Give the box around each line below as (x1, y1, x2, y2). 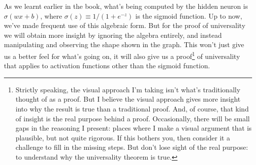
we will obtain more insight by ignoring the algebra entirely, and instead (4, 29, 222, 40)
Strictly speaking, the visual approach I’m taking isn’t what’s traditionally (15, 84, 241, 94)
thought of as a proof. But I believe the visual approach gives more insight (15, 94, 241, 104)
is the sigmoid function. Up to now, (135, 10, 242, 21)
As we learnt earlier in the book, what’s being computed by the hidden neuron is (4, 1, 248, 11)
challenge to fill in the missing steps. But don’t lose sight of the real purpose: (15, 142, 248, 152)
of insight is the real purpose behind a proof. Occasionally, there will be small (15, 113, 250, 123)
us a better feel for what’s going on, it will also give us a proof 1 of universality (4, 49, 240, 61)
